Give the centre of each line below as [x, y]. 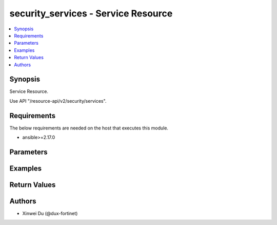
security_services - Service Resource [91, 13]
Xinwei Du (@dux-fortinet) [50, 214]
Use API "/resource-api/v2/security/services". [58, 101]
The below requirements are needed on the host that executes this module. [89, 128]
